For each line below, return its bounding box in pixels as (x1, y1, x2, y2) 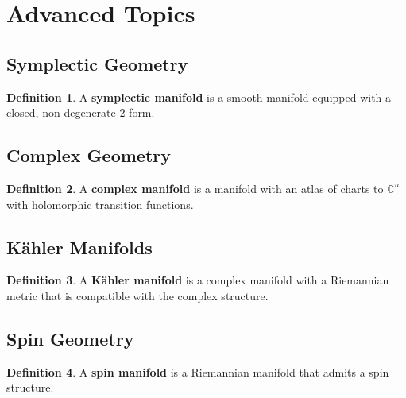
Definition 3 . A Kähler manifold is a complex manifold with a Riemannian (6, 272, 389, 288)
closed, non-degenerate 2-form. (6, 104, 155, 121)
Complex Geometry (6, 143, 172, 168)
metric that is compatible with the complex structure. (6, 287, 269, 303)
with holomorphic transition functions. (6, 195, 194, 212)
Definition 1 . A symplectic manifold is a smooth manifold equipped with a (6, 88, 392, 105)
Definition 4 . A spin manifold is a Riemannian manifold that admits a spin (6, 363, 389, 380)
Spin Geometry (6, 326, 134, 350)
